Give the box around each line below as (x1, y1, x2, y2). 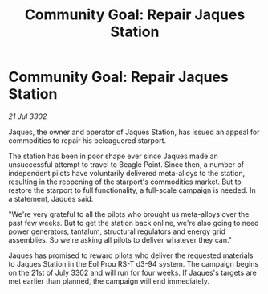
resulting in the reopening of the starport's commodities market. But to (8, 177, 242, 186)
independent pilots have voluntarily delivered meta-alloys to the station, (8, 168, 246, 178)
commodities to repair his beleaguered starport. (8, 135, 167, 145)
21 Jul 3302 (8, 111, 47, 121)
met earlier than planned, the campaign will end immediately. (8, 276, 210, 286)
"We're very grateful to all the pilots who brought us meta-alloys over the (8, 209, 250, 218)
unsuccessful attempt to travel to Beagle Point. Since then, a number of (8, 159, 245, 169)
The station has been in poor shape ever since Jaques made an (8, 151, 218, 161)
